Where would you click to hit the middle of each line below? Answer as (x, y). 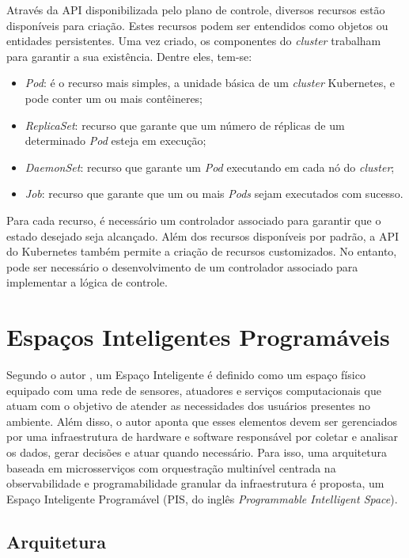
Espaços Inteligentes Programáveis (198, 337)
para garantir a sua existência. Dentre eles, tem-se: (129, 56)
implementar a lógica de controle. (87, 282)
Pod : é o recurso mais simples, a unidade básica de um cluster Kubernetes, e (210, 83)
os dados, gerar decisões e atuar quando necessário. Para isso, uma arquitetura (197, 452)
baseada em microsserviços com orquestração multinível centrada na (171, 467)
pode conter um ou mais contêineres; (114, 98)
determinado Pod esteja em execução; (116, 140)
